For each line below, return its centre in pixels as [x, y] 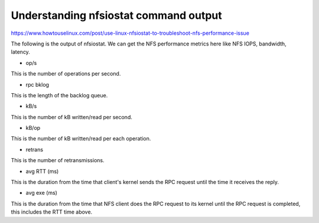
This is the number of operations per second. [66, 74]
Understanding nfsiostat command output [117, 15]
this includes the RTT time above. [52, 212]
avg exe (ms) [41, 193]
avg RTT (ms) [42, 171]
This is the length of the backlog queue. [59, 95]
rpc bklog [38, 84]
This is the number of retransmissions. [58, 160]
